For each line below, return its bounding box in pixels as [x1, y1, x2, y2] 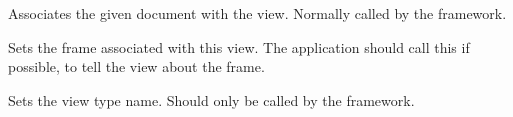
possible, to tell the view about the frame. [8, 56, 265, 77]
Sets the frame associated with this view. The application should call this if [8, 36, 470, 57]
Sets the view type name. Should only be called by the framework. [8, 89, 415, 110]
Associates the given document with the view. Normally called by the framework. [8, 3, 507, 23]
